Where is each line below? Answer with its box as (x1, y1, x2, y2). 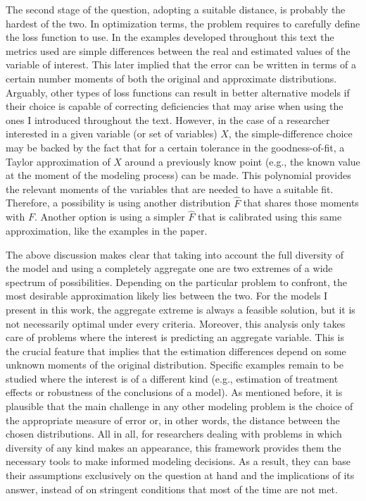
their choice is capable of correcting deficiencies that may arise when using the (6, 99, 343, 113)
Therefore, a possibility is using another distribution (6, 195, 231, 210)
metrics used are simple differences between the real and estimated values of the (6, 43, 351, 58)
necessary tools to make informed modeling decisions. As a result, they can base (6, 454, 351, 469)
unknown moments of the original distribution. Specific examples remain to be (6, 357, 343, 372)
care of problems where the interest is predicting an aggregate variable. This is (6, 330, 344, 345)
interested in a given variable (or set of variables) (6, 126, 217, 141)
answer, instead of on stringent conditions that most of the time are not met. (6, 481, 338, 496)
